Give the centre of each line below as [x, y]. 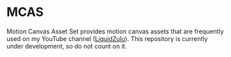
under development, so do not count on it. [67, 46]
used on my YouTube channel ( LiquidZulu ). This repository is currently [107, 38]
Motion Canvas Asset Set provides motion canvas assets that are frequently [115, 31]
